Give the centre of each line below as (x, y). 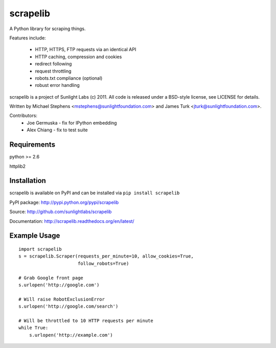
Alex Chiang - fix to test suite (57, 130)
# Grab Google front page (51, 278)
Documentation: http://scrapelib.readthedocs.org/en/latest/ (72, 221)
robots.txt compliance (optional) (69, 78)
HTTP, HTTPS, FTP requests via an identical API (86, 50)
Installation (28, 181)
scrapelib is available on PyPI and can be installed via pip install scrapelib (95, 193)
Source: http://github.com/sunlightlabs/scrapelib (61, 212)
